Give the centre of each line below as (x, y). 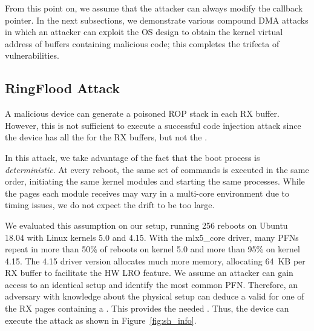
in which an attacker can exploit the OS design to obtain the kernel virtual (144, 32)
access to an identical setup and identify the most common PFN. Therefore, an (152, 284)
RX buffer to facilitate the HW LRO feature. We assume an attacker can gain (149, 273)
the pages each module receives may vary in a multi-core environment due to (147, 193)
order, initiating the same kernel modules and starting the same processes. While (155, 181)
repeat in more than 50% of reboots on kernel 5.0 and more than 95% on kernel (152, 249)
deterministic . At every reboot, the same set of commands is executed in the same (157, 169)
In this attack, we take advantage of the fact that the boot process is (132, 157)
